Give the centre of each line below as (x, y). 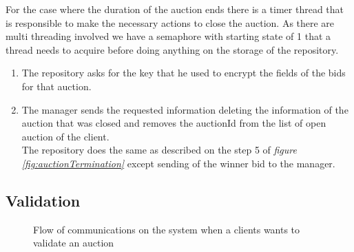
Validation (43, 200)
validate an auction (74, 243)
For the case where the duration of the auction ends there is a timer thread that (175, 9)
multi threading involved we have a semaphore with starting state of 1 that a (168, 36)
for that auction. (56, 86)
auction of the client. (65, 136)
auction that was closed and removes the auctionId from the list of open (174, 123)
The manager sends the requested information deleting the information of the (185, 109)
